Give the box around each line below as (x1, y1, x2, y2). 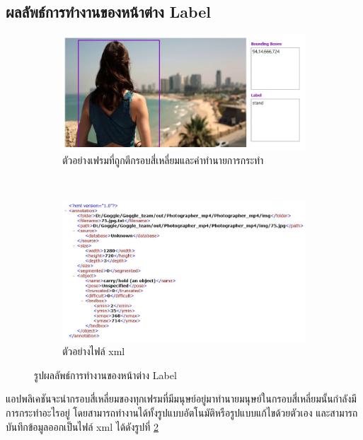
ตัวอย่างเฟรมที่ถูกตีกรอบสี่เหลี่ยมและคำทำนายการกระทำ (62, 153, 264, 168)
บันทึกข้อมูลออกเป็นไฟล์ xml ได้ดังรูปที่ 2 (6, 419, 159, 434)
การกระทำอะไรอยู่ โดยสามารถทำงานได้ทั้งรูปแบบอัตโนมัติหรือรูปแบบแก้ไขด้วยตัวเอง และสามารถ (6, 405, 358, 420)
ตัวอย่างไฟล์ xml (62, 344, 125, 359)
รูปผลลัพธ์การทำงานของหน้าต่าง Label (34, 367, 177, 382)
